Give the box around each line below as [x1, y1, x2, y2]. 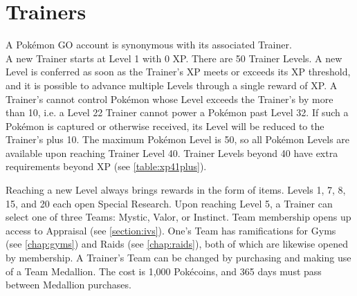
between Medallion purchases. [6, 277, 131, 292]
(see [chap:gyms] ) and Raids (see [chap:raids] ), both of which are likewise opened [6, 237, 349, 251]
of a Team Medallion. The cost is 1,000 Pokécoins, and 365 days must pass [6, 263, 322, 278]
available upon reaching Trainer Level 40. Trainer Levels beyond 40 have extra [6, 145, 338, 160]
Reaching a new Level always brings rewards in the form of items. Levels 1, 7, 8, [6, 183, 346, 197]
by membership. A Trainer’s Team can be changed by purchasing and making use [6, 250, 351, 265]
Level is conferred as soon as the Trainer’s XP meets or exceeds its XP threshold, [6, 64, 351, 79]
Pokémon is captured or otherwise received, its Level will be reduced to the [6, 118, 324, 133]
